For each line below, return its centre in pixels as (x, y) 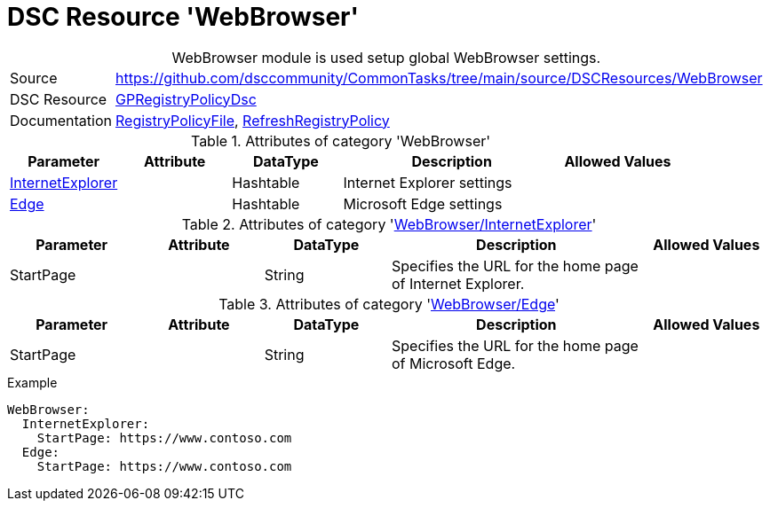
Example (32, 382)
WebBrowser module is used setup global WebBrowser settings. (386, 57)
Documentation (61, 120)
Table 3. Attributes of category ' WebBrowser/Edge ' (389, 304)
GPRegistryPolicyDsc (186, 99)
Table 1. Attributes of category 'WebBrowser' (341, 141)
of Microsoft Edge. (453, 363)
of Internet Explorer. (458, 283)
